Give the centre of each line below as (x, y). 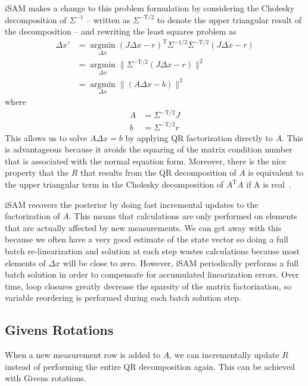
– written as (108, 19)
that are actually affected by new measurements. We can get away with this (143, 227)
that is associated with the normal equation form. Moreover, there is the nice (146, 161)
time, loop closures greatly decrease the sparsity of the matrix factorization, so (148, 286)
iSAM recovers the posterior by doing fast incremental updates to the (132, 204)
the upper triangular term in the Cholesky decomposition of (114, 184)
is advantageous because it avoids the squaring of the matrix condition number (149, 149)
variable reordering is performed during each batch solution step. (123, 298)
